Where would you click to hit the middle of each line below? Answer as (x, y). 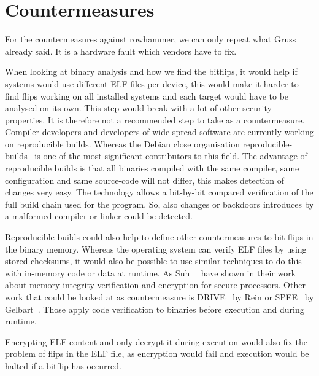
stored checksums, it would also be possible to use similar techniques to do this (153, 261)
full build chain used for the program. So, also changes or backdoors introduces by (159, 204)
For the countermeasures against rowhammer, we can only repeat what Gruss (151, 39)
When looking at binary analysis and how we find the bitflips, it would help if (151, 72)
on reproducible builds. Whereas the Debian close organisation (122, 143)
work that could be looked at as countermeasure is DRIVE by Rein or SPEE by (159, 297)
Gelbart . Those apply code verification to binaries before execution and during (155, 309)
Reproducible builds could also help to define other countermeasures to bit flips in (159, 237)
